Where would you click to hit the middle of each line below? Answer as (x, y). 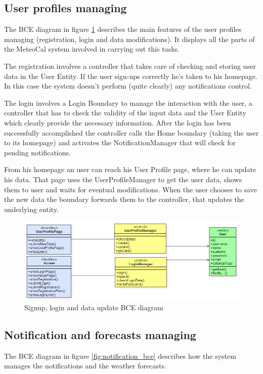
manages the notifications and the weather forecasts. (85, 366)
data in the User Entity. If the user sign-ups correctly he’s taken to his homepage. (131, 76)
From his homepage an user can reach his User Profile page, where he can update (130, 169)
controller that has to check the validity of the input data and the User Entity (125, 113)
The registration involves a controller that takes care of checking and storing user (130, 66)
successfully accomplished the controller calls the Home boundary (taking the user (131, 132)
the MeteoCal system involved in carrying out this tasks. (92, 49)
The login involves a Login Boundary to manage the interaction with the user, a (128, 102)
